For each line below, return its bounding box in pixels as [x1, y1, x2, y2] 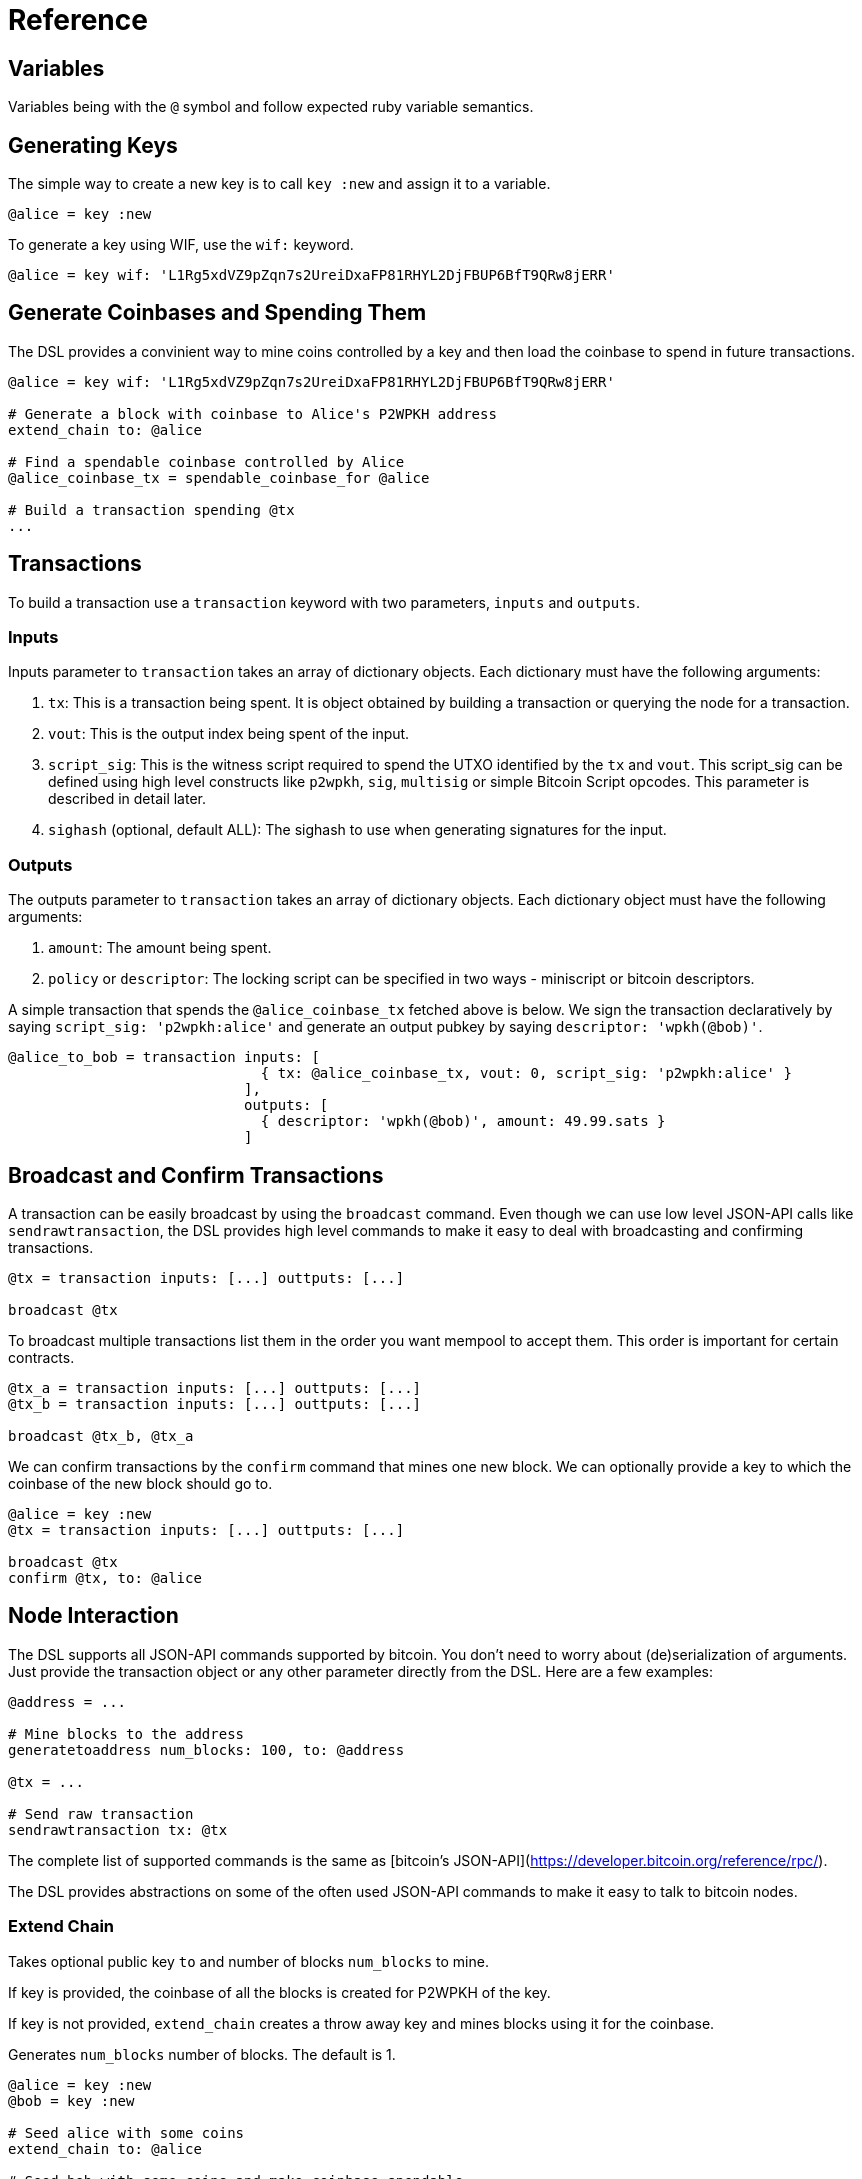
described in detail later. [48, 790, 207, 808]
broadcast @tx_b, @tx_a [8, 1428, 194, 1445]
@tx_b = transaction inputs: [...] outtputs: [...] [8, 1396, 422, 1413]
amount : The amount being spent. [48, 939, 272, 957]
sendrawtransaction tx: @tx [8, 1821, 228, 1838]
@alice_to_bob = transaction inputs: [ [8, 1049, 320, 1066]
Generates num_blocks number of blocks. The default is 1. [8, 2045, 396, 2063]
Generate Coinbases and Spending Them [8, 300, 427, 326]
